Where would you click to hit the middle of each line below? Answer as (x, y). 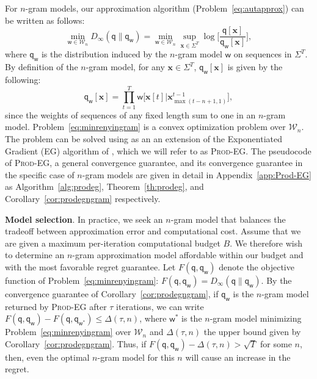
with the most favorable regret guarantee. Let (90, 266)
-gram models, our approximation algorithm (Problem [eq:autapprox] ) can (165, 8)
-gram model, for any (125, 67)
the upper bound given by (252, 332)
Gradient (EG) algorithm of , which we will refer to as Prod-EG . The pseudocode (158, 150)
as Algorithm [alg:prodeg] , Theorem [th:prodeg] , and (104, 186)
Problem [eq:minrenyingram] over (68, 332)
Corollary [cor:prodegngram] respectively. (83, 198)
